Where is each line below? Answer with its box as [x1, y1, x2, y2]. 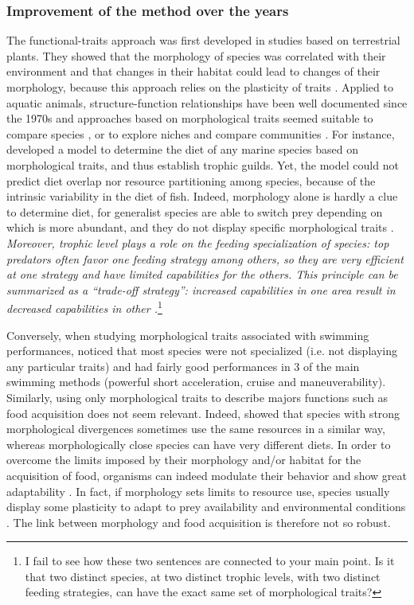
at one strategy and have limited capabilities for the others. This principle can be [6, 266, 398, 283]
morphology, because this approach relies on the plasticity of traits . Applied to [6, 79, 393, 95]
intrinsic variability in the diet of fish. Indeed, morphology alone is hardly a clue [6, 188, 398, 205]
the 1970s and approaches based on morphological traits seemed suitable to [6, 110, 373, 127]
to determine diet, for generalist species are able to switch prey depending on [6, 203, 383, 220]
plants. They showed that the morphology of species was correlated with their [6, 47, 386, 64]
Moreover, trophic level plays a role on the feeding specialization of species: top [6, 234, 389, 251]
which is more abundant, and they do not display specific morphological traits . [6, 219, 394, 236]
